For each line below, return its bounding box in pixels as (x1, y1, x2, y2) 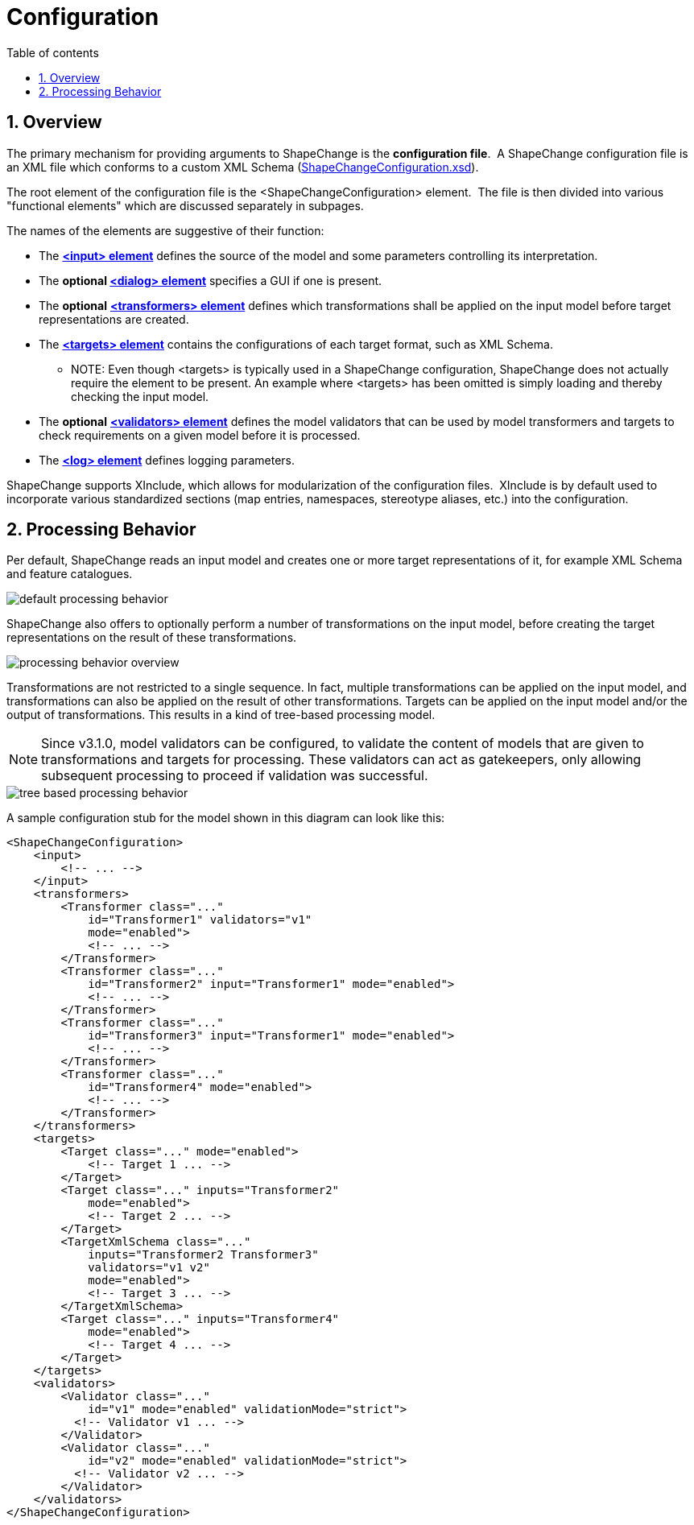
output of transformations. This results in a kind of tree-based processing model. (6, 708, 436, 722)
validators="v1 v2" (88, 1261, 210, 1275)
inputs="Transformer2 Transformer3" (88, 1248, 319, 1262)
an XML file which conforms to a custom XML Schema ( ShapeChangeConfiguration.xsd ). (6, 159, 479, 174)
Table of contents (6, 45, 99, 60)
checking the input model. (71, 389, 209, 403)
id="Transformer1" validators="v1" (88, 913, 312, 927)
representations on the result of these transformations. (6, 630, 297, 645)
